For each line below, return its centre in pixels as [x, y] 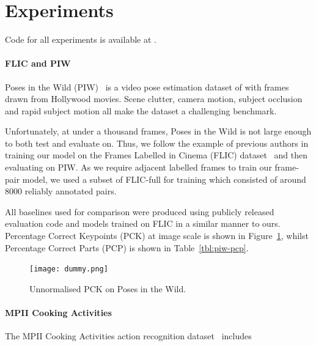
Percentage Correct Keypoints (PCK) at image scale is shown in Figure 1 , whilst [157, 236]
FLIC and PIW [38, 63]
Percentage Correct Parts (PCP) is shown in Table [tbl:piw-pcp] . [127, 247]
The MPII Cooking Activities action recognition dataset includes [128, 336]
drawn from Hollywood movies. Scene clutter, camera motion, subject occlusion [154, 99]
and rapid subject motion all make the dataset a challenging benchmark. [141, 110]
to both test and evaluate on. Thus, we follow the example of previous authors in [157, 143]
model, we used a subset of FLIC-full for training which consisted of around [164, 179]
